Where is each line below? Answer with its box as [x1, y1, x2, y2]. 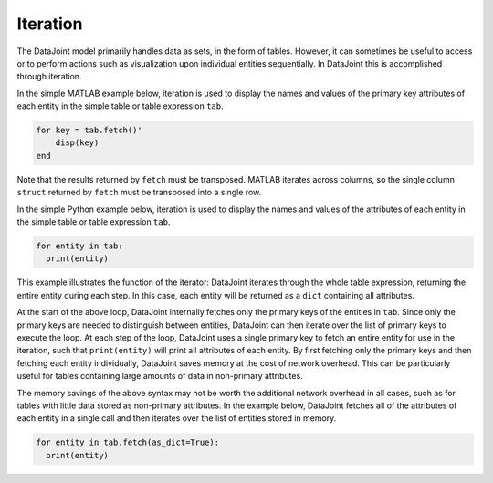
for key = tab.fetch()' [36, 125, 143, 136]
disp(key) [55, 138, 100, 148]
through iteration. [16, 71, 82, 82]
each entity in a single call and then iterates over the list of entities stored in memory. [16, 413, 337, 424]
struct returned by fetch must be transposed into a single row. [16, 187, 262, 198]
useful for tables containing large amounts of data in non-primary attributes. [16, 371, 303, 382]
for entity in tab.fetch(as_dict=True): [36, 437, 219, 447]
